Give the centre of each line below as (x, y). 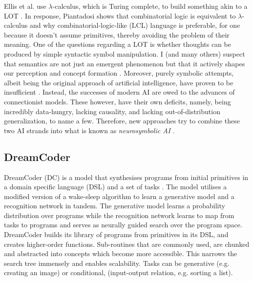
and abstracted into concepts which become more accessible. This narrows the (121, 253)
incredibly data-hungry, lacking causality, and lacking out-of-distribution (112, 111)
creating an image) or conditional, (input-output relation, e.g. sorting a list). (118, 272)
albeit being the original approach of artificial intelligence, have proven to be (119, 82)
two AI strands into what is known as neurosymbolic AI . (89, 130)
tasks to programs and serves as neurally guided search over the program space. (123, 225)
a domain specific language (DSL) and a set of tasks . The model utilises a (116, 187)
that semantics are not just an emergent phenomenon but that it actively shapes (125, 63)
